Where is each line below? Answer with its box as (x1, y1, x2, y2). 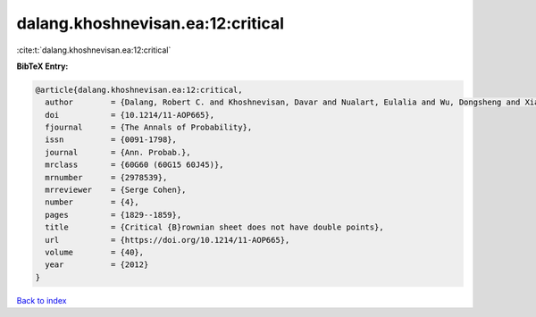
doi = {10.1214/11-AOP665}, (45, 110, 214, 120)
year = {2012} (45, 260, 149, 270)
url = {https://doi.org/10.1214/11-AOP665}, (45, 235, 290, 245)
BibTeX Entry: (16, 61, 69, 71)
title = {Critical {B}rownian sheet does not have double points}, (45, 222, 384, 232)
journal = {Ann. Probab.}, (45, 147, 191, 157)
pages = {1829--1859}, (45, 210, 182, 220)
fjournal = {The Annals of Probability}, (45, 122, 253, 133)
